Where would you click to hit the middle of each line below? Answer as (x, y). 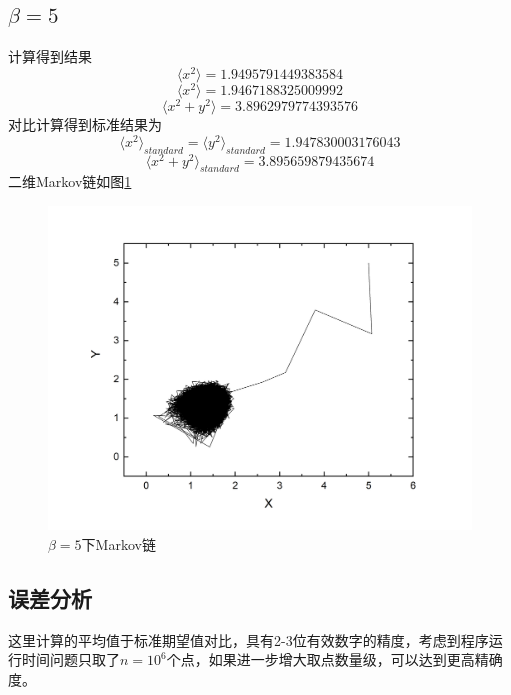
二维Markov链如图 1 (70, 181)
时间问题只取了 (70, 659)
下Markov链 (118, 543)
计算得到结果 (50, 56)
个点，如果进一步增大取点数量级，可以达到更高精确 (334, 659)
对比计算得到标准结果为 (85, 124)
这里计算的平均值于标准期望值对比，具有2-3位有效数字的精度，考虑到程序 (248, 639)
